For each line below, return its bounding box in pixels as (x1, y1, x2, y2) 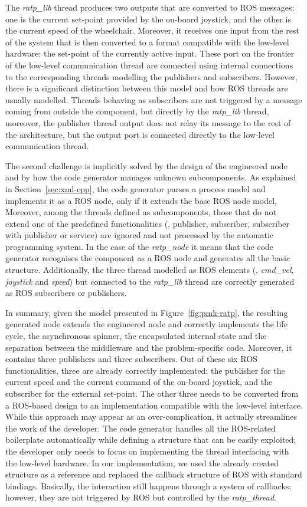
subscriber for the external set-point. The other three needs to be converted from (5, 387, 299, 399)
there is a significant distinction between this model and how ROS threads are (5, 82, 288, 94)
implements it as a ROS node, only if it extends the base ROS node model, (5, 194, 277, 206)
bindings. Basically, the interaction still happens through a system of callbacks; (5, 479, 292, 492)
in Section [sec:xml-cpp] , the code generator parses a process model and (5, 182, 266, 195)
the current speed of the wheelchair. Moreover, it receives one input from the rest (5, 24, 299, 37)
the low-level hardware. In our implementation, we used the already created (5, 456, 279, 469)
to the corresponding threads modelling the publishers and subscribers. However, (5, 70, 298, 83)
